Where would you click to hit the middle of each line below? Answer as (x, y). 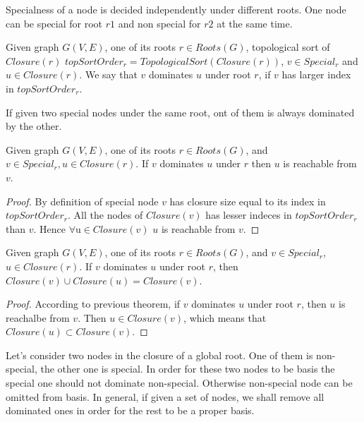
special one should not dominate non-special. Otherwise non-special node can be (179, 383)
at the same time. (255, 23)
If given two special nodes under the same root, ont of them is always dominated (180, 112)
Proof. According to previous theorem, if (93, 304)
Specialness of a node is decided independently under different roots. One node (176, 9)
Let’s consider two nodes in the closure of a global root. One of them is (159, 355)
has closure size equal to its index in (248, 201)
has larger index (316, 74)
